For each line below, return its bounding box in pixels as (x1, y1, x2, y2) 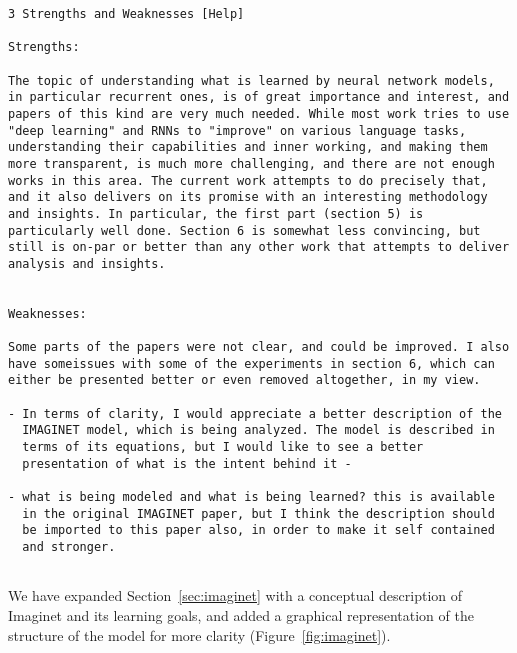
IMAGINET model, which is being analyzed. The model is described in (22, 423, 495, 438)
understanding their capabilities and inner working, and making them (8, 140, 488, 155)
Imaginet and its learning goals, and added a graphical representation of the (8, 604, 474, 625)
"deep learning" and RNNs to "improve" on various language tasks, (8, 123, 467, 138)
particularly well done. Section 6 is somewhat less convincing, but (8, 223, 481, 238)
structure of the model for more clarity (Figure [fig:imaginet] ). (8, 624, 391, 645)
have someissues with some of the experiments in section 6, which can (8, 356, 495, 371)
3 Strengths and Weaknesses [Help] (8, 7, 245, 21)
